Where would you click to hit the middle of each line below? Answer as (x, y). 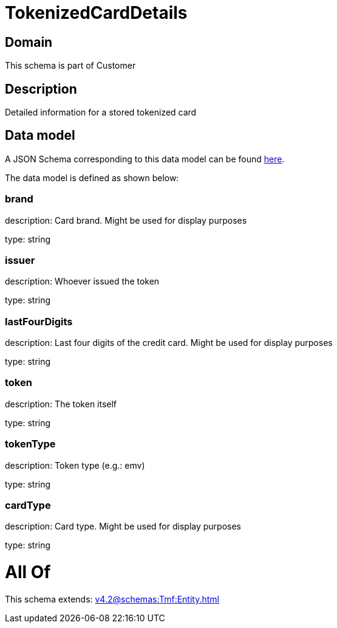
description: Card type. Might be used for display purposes (123, 526)
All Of (28, 572)
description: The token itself (61, 404)
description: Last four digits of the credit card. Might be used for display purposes (169, 343)
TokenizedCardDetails (96, 13)
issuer (20, 260)
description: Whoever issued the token (82, 281)
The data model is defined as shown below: (92, 178)
